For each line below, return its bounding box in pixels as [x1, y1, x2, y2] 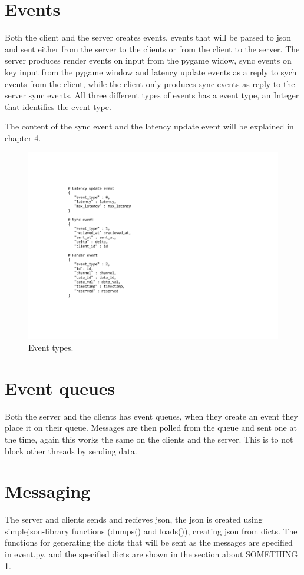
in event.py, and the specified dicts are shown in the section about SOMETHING [5, 548, 298, 560]
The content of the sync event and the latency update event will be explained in [5, 120, 294, 132]
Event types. [28, 341, 74, 354]
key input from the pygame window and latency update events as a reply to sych [5, 65, 297, 78]
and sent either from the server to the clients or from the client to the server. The [5, 42, 300, 55]
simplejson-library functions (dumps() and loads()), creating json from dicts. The [5, 524, 298, 537]
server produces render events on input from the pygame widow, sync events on [5, 54, 292, 67]
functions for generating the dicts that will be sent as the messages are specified [5, 536, 293, 549]
